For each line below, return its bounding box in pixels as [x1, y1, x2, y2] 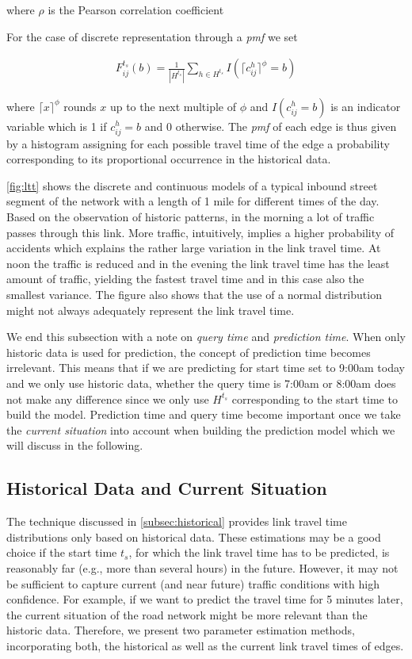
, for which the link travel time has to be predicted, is [128, 544, 390, 561]
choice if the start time [6, 544, 117, 561]
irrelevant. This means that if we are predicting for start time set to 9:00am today [6, 359, 405, 376]
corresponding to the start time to [231, 390, 398, 407]
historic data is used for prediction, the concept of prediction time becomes [6, 343, 371, 360]
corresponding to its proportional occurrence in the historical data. [6, 151, 331, 167]
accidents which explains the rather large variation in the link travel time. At [6, 239, 381, 256]
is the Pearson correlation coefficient [48, 2, 224, 17]
